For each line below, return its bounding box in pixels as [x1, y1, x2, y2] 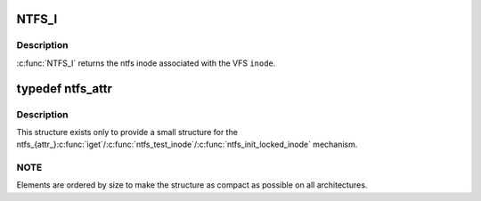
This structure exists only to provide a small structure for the [16, 126, 238, 137]
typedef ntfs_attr [16, 81, 113, 96]
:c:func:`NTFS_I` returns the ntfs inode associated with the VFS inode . [16, 58, 276, 68]
